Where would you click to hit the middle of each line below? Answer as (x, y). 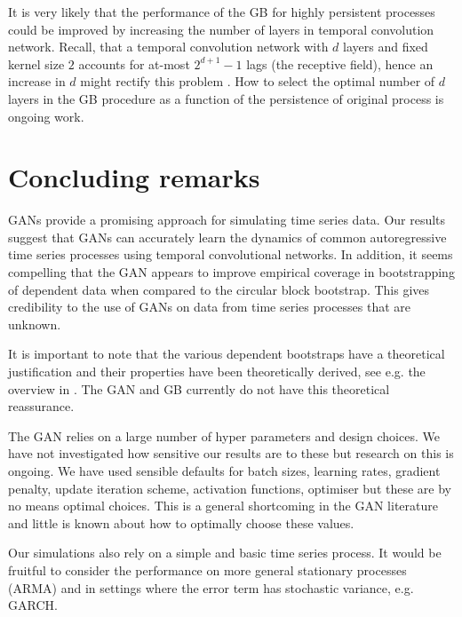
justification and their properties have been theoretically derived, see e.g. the (217, 372)
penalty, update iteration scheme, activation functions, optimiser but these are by (230, 488)
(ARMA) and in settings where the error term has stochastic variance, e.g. (211, 587)
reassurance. (41, 406)
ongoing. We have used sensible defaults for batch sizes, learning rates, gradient (224, 471)
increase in (37, 81)
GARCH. (33, 605)
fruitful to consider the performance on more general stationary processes (207, 570)
